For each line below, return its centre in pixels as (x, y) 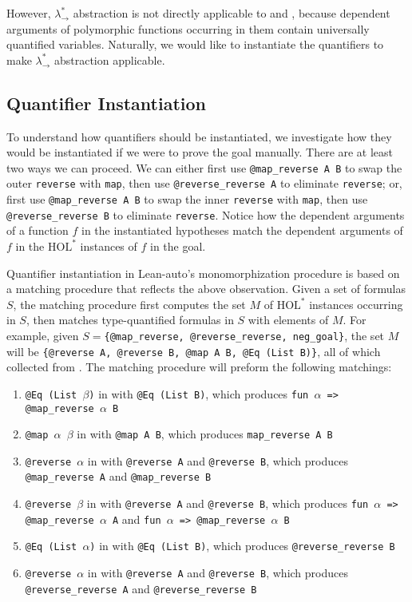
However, (29, 13)
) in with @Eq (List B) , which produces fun (199, 393)
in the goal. (178, 246)
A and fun (137, 519)
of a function (38, 230)
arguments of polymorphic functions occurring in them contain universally (188, 28)
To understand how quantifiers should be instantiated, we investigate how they (199, 136)
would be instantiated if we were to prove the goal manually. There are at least (200, 152)
